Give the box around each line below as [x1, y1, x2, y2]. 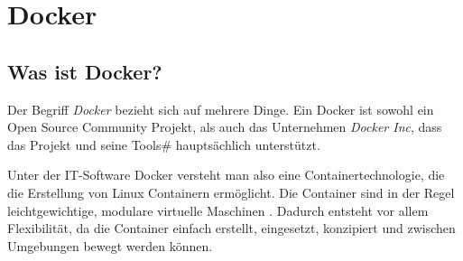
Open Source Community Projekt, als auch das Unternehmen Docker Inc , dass [7, 117, 442, 136]
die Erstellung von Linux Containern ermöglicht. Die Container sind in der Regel [7, 182, 455, 201]
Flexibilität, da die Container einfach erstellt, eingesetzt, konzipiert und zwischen [7, 219, 456, 238]
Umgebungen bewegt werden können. [7, 236, 213, 255]
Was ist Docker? [7, 57, 162, 85]
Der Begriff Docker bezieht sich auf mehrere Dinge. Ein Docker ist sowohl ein [7, 99, 434, 118]
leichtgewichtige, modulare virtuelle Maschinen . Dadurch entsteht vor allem [7, 200, 429, 219]
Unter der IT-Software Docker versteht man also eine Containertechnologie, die [7, 165, 445, 184]
